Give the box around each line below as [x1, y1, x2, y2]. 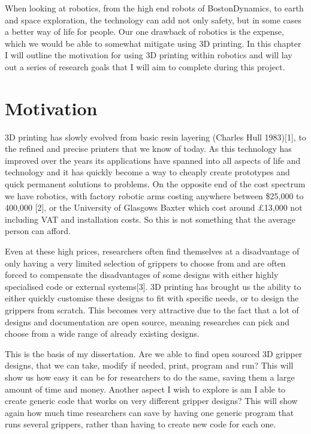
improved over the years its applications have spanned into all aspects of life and [5, 154, 301, 166]
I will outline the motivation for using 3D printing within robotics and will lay [5, 49, 292, 61]
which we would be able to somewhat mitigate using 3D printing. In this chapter [5, 37, 301, 49]
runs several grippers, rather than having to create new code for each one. [5, 418, 276, 430]
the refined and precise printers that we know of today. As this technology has [5, 142, 292, 155]
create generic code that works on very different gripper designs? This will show [5, 394, 298, 407]
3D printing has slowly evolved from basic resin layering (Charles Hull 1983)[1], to [5, 130, 306, 143]
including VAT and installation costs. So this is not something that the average [5, 212, 296, 225]
